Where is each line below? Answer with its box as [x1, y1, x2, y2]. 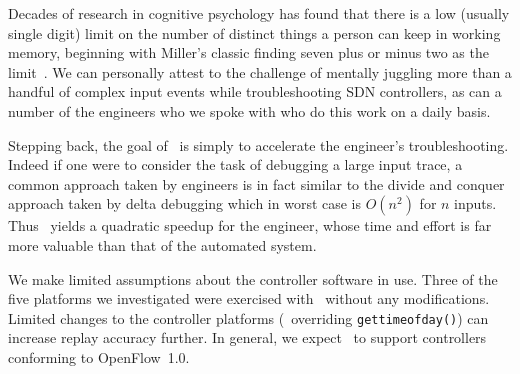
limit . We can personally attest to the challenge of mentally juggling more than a [8, 61, 512, 82]
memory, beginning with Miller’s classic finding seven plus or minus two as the [8, 42, 489, 63]
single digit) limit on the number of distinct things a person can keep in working [8, 22, 501, 43]
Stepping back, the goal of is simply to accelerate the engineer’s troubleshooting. [8, 134, 509, 155]
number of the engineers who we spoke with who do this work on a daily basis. [8, 100, 491, 121]
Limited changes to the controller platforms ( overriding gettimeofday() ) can [8, 307, 489, 328]
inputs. [454, 193, 497, 214]
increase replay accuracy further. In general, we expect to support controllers [8, 327, 487, 348]
